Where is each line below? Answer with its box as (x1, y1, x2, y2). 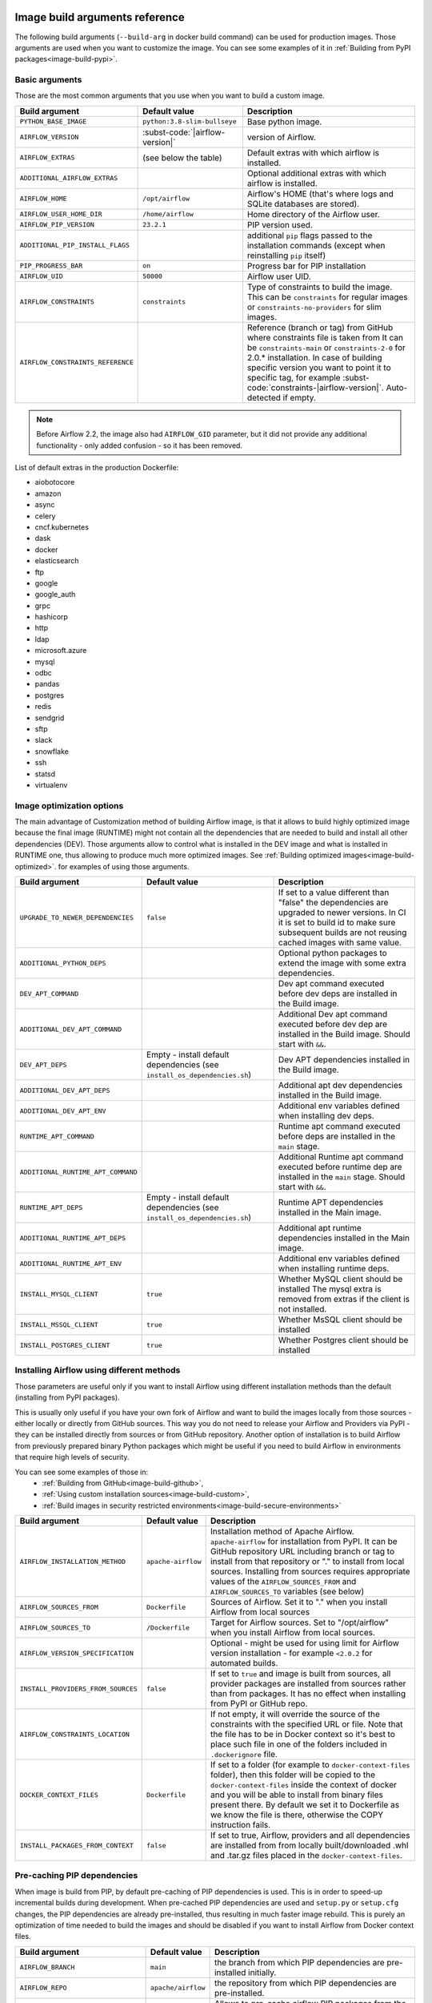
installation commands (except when (246, 240, 386, 251)
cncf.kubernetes (34, 522, 90, 532)
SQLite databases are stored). (246, 198, 360, 209)
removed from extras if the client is (278, 1294, 410, 1305)
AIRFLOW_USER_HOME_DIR (19, 210, 103, 219)
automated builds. (210, 1658, 278, 1669)
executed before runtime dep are (278, 1162, 402, 1173)
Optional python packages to (278, 948, 387, 959)
